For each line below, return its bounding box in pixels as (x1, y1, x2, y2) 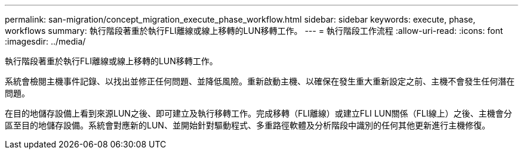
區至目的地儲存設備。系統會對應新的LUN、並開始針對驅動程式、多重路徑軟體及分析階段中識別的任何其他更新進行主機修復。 (5, 120, 490, 130)
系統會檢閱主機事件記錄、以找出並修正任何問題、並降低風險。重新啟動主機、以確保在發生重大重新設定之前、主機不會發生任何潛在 (5, 76, 515, 86)
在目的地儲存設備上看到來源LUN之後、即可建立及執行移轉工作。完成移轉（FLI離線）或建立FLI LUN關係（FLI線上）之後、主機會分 (5, 108, 512, 118)
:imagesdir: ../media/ (5, 36, 86, 46)
